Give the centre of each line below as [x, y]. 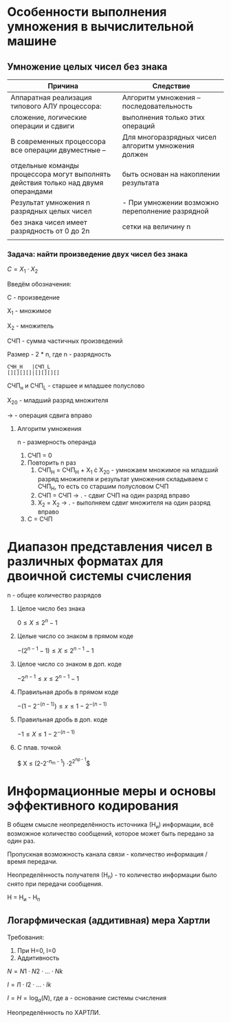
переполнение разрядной [165, 211]
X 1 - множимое [29, 312]
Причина [63, 86]
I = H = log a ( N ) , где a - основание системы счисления [87, 999]
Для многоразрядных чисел [169, 137]
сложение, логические [49, 117]
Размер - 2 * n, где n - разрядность [59, 354]
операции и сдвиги [42, 126]
